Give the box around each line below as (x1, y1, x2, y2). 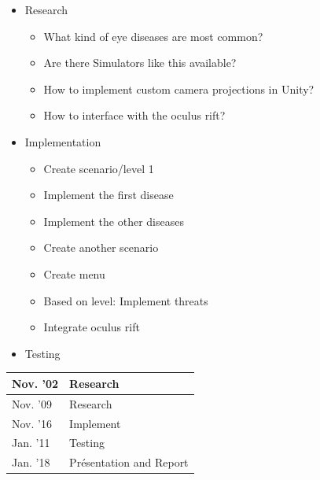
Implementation (24, 133, 101, 150)
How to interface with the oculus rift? (43, 107, 226, 124)
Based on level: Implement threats (43, 292, 208, 308)
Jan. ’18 (12, 454, 50, 471)
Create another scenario (43, 239, 159, 256)
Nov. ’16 (12, 415, 52, 431)
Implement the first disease (43, 186, 174, 203)
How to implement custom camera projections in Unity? (43, 80, 314, 97)
